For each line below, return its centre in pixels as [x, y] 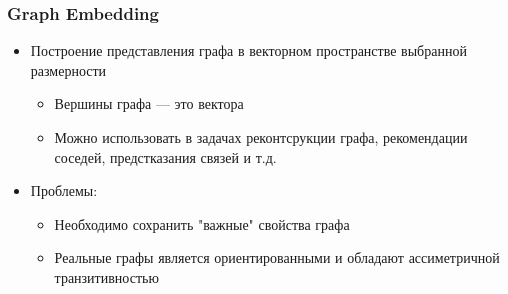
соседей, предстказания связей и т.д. [165, 156]
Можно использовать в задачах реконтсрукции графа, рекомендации [261, 137]
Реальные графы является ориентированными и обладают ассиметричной [277, 257]
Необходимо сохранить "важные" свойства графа [202, 223]
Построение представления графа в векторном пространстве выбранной [248, 50]
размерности [68, 69]
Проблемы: [64, 190]
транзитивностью [106, 276]
